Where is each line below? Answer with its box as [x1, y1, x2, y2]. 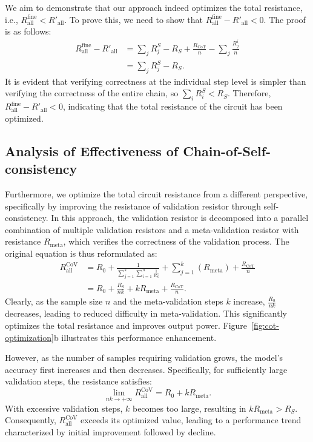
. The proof [263, 13, 306, 25]
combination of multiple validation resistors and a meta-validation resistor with [5, 223, 299, 236]
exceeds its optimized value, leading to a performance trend [80, 414, 301, 426]
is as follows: [5, 25, 51, 38]
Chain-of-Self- [183, 141, 271, 160]
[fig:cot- [251, 318, 279, 331]
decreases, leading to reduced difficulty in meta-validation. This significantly [5, 307, 287, 320]
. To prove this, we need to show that [64, 13, 203, 25]
